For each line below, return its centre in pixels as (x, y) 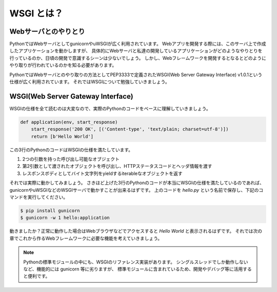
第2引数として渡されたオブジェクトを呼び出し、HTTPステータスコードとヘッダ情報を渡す (117, 166)
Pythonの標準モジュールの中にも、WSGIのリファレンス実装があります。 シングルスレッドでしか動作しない (136, 262)
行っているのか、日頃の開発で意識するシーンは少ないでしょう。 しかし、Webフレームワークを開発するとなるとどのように (138, 58)
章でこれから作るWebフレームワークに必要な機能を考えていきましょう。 (86, 238)
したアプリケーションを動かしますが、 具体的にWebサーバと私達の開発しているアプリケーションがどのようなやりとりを (136, 51)
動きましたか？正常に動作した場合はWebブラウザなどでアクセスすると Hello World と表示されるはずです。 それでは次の (136, 231)
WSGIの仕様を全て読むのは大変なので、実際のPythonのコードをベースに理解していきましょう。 (110, 108)
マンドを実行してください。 (39, 197)
